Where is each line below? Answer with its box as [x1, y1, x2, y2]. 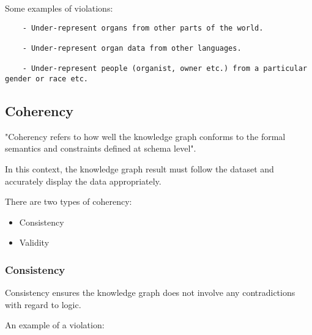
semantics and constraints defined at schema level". [5, 142, 196, 155]
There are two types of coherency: [5, 195, 132, 208]
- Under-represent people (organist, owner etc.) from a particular [22, 64, 307, 73]
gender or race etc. [5, 74, 89, 83]
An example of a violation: [5, 318, 105, 331]
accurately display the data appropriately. [5, 174, 162, 187]
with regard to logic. [5, 298, 81, 311]
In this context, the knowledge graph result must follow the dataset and [5, 162, 274, 175]
